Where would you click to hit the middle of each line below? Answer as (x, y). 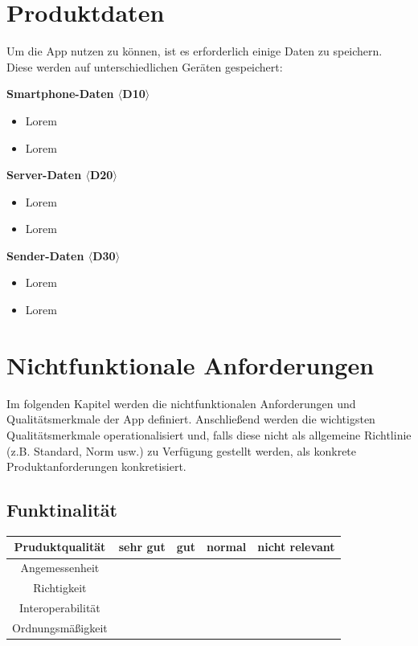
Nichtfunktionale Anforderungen (191, 364)
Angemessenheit (60, 568)
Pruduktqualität (60, 547)
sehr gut (142, 547)
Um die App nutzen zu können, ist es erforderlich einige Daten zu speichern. (195, 51)
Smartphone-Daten (60, 94)
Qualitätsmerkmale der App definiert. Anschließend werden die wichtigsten (191, 419)
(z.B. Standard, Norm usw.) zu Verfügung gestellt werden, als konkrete (182, 450)
